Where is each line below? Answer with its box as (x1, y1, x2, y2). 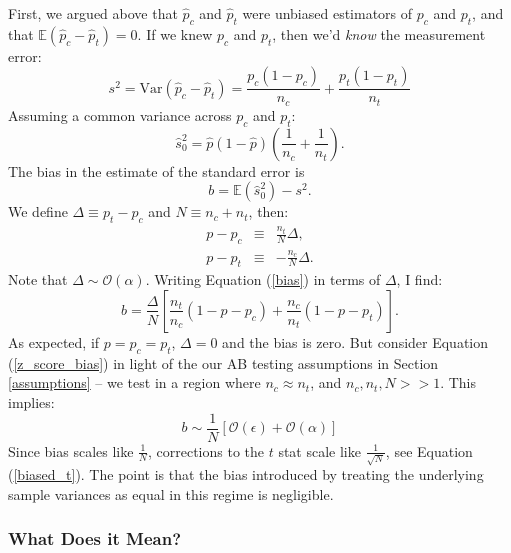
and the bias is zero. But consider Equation (222, 331, 489, 352)
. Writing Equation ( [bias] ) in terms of (145, 269, 381, 290)
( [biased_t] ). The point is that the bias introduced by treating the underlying (8, 464, 484, 485)
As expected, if (8, 331, 100, 352)
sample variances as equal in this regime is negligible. (8, 483, 334, 504)
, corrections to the (147, 440, 265, 461)
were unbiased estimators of (242, 3, 413, 23)
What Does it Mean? (8, 526, 182, 551)
